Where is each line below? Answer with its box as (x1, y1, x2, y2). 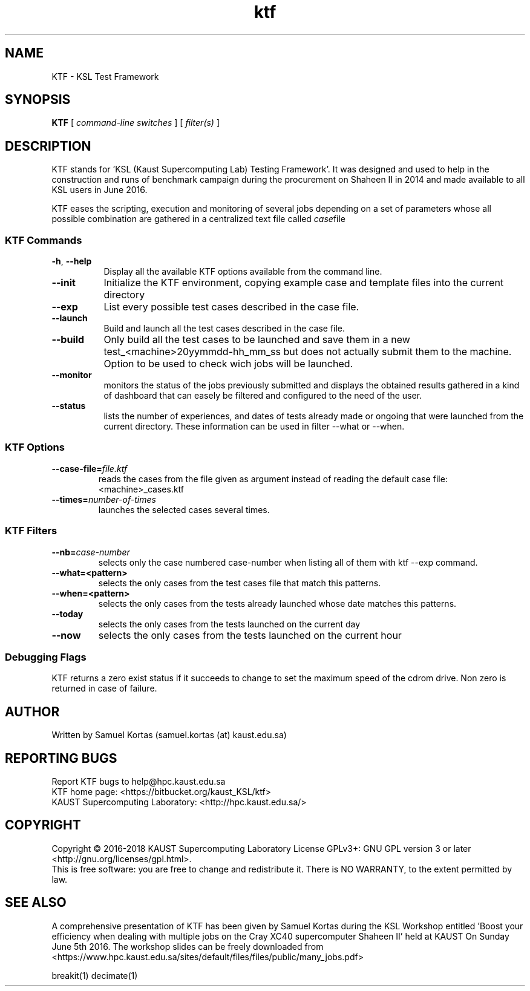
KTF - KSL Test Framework (51, 71, 159, 82)
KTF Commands (5, 234, 82, 246)
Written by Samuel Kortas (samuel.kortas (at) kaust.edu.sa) (51, 730, 287, 741)
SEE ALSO (5, 895, 67, 911)
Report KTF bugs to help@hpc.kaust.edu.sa (51, 776, 226, 787)
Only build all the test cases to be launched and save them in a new (103, 333, 410, 346)
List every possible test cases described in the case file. (103, 301, 359, 313)
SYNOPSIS (5, 92, 71, 108)
